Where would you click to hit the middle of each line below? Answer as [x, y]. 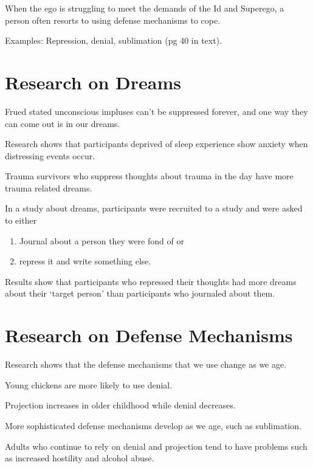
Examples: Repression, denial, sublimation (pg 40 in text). [113, 40]
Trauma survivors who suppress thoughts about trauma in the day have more [149, 176]
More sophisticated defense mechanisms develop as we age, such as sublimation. [153, 425]
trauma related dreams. [49, 188]
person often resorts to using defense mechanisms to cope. [113, 20]
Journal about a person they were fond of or [101, 240]
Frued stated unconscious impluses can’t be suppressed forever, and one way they [156, 111]
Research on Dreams [93, 82]
